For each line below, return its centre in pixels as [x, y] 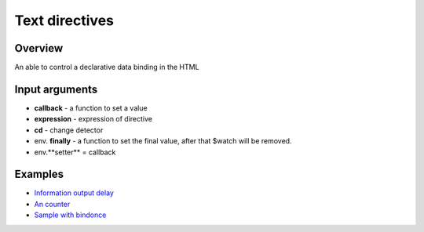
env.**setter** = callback [75, 152]
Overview [39, 48]
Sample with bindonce [70, 215]
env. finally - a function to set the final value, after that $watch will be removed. [163, 141]
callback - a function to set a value [91, 108]
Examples [39, 174]
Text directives [64, 20]
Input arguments [56, 89]
